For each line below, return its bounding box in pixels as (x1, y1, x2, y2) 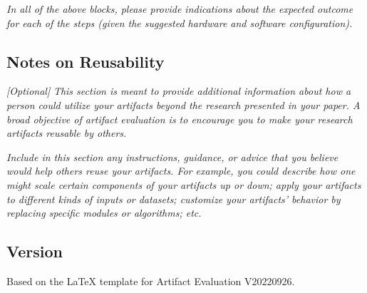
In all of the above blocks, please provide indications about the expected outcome (6, 1, 353, 16)
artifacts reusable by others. (6, 125, 127, 140)
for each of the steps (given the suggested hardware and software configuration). (6, 15, 353, 30)
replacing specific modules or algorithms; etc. (6, 205, 202, 220)
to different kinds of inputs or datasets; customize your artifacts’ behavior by (6, 191, 341, 206)
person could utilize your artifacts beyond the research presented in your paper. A (6, 97, 361, 112)
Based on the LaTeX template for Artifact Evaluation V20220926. (6, 273, 295, 288)
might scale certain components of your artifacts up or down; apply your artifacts (6, 177, 361, 192)
